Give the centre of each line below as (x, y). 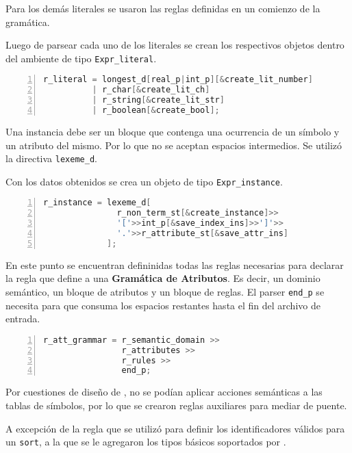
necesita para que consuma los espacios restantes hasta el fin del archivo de (163, 305)
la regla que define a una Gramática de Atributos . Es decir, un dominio (163, 278)
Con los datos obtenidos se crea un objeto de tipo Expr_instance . (144, 181)
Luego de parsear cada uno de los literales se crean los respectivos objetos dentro (175, 45)
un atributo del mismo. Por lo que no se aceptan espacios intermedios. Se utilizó (174, 145)
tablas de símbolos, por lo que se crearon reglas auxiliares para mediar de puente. (176, 405)
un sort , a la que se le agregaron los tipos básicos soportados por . (146, 442)
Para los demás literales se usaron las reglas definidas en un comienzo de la (163, 8)
